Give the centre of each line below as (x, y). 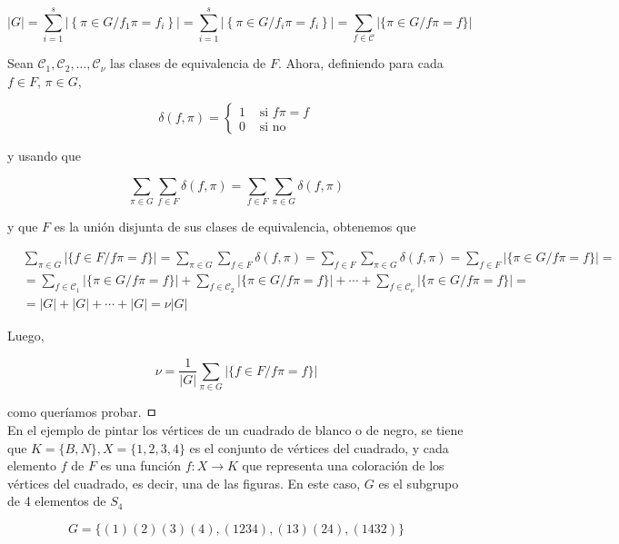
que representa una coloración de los (343, 465)
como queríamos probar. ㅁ (83, 412)
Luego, (26, 335)
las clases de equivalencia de (188, 63)
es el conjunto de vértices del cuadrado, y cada (319, 447)
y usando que (44, 156)
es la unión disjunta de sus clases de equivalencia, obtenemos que (235, 227)
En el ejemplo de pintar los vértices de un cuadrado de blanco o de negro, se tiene (235, 429)
